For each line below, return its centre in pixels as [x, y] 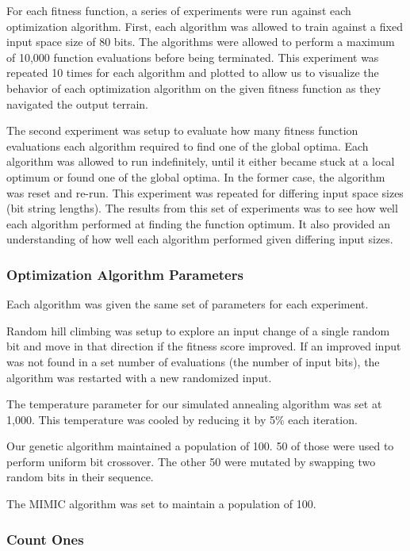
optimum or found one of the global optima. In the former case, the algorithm [196, 176]
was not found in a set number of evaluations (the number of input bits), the [193, 361]
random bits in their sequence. [80, 477]
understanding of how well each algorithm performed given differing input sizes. [200, 239]
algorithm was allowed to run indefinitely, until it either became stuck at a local [201, 161]
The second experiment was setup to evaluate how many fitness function [182, 130]
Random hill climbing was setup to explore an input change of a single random [198, 330]
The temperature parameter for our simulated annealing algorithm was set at [194, 404]
